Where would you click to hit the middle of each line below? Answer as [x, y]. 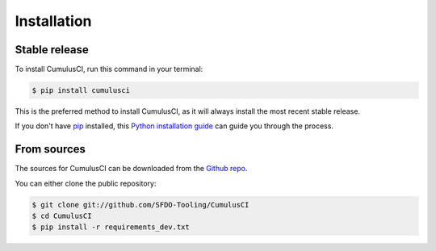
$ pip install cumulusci [81, 90]
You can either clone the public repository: [86, 183]
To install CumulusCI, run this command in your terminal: [109, 69]
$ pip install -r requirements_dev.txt [111, 227]
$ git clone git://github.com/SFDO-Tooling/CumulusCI [140, 205]
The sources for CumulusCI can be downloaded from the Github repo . [131, 169]
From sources [50, 149]
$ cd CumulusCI [62, 216]
